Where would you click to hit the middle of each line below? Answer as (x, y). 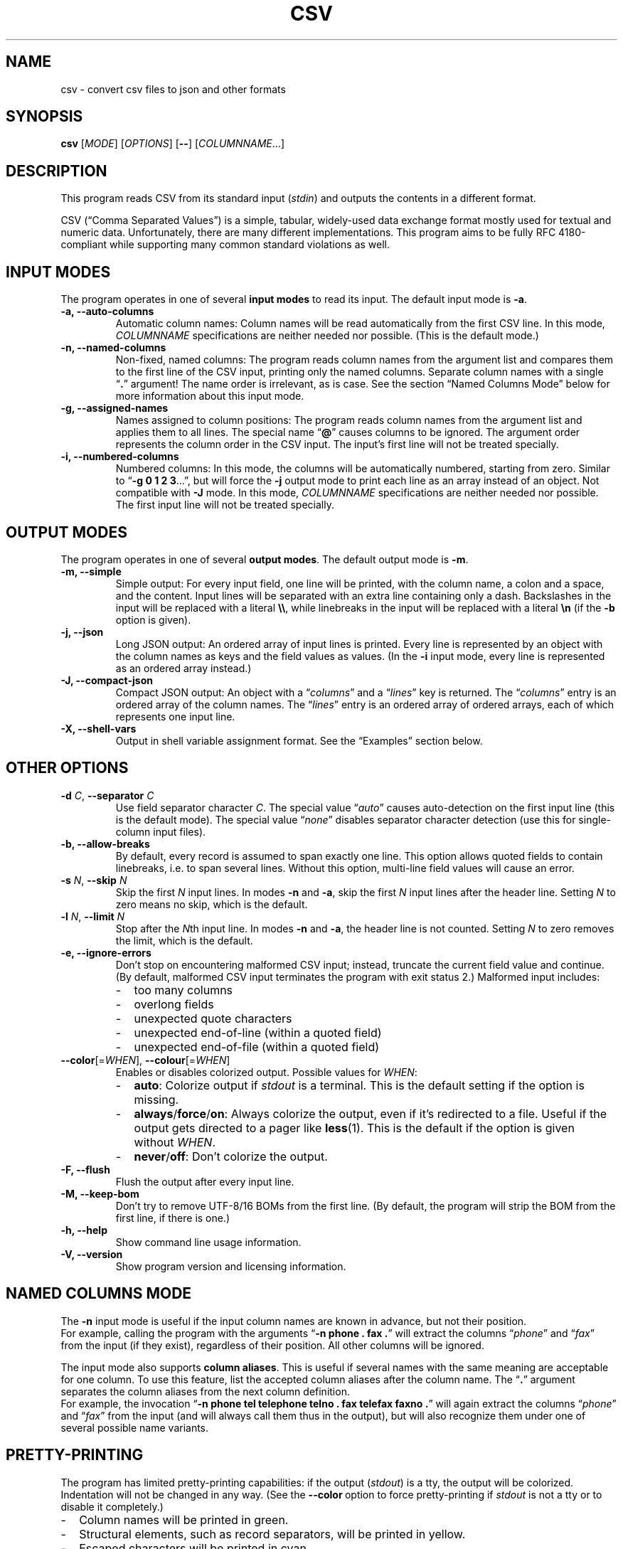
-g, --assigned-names (115, 408)
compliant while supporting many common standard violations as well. (225, 245)
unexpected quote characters (213, 1018)
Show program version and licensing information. (231, 1266)
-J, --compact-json (107, 680)
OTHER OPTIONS (67, 768)
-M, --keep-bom (100, 1193)
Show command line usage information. (208, 1242)
